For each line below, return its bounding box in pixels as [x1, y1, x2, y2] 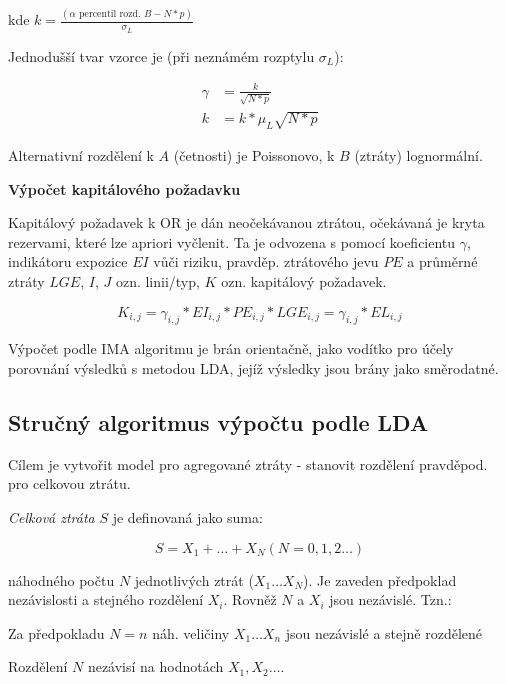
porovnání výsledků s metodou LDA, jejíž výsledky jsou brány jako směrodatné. [8, 357, 499, 378]
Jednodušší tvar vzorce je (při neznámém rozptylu [8, 45, 315, 66]
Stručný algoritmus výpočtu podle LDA [8, 406, 429, 437]
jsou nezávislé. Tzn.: [329, 589, 452, 610]
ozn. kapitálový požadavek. [221, 270, 387, 291]
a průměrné [407, 251, 478, 272]
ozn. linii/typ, [115, 270, 200, 291]
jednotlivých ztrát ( [134, 569, 254, 590]
